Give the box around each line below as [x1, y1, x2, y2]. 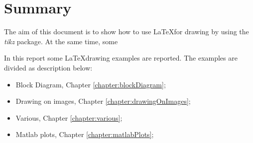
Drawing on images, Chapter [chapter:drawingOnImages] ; [15, 96, 191, 106]
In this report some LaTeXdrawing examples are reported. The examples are [4, 53, 238, 63]
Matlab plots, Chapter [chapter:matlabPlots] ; [15, 129, 154, 140]
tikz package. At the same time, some [4, 36, 118, 46]
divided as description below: [4, 62, 93, 72]
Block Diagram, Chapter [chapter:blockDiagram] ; [15, 79, 166, 89]
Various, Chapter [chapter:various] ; [15, 112, 123, 123]
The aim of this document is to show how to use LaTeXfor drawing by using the [4, 26, 249, 37]
